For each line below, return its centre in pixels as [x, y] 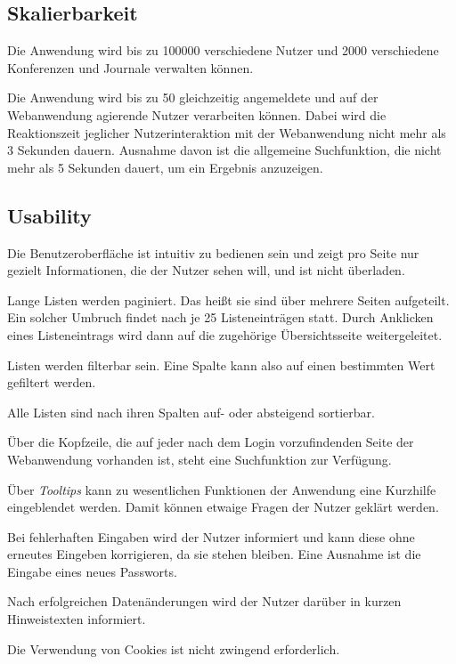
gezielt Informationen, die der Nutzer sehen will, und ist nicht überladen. [206, 270]
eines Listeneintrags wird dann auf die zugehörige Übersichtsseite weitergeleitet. [225, 334]
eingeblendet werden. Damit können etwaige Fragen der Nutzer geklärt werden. [223, 507]
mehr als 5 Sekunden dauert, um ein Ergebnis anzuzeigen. [165, 167]
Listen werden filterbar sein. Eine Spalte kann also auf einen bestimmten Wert [221, 364]
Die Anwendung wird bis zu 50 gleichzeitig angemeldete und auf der [193, 97]
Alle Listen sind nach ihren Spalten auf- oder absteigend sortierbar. [191, 412]
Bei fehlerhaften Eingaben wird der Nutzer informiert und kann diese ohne [211, 536]
